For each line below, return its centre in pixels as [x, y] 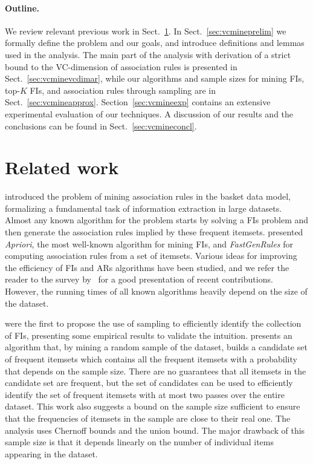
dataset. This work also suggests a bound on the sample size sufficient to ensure [153, 406]
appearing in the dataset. [51, 453]
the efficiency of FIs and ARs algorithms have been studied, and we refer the [147, 267]
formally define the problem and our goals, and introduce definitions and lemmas [155, 43]
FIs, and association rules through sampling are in [123, 90]
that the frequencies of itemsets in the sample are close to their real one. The [148, 418]
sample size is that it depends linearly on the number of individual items [139, 442]
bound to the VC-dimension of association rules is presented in [121, 66]
